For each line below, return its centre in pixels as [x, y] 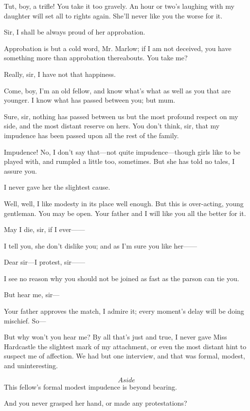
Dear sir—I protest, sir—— [45, 262]
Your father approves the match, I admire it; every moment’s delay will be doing [124, 311]
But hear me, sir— [32, 295]
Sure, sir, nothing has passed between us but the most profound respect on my [121, 116]
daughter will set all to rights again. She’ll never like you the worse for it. [113, 15]
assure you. [20, 170]
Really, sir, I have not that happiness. [60, 74]
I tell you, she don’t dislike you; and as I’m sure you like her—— [101, 245]
